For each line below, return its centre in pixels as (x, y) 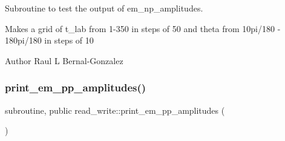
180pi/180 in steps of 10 (49, 40)
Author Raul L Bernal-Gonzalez (64, 60)
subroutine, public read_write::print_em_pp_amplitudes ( (115, 110)
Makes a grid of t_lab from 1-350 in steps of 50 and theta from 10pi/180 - (143, 28)
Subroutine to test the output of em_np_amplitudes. (104, 8)
